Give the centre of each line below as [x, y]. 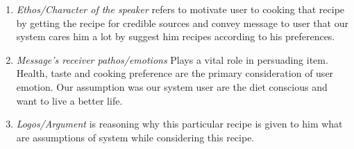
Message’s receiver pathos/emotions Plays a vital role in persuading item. [172, 59]
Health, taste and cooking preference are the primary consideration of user [175, 73]
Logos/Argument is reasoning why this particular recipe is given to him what [179, 124]
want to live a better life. [69, 100]
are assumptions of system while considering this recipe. [135, 137]
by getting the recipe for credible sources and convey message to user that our [182, 23]
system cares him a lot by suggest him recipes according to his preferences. [176, 36]
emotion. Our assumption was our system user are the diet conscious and [172, 86]
